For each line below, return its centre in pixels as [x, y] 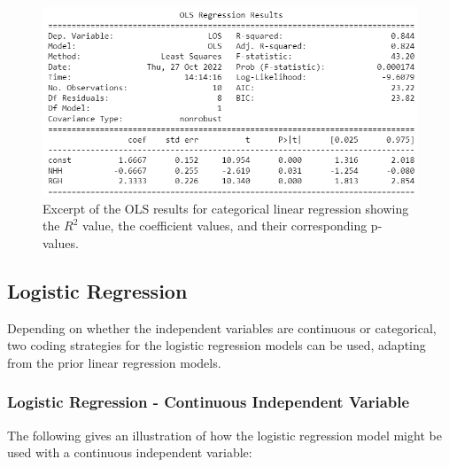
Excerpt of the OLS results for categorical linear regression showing [226, 208]
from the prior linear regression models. [114, 362]
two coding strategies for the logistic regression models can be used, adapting [217, 345]
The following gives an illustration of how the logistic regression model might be [224, 435]
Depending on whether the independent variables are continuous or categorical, [222, 327]
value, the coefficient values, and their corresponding [225, 226]
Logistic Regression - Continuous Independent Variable [209, 402]
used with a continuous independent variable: [130, 452]
